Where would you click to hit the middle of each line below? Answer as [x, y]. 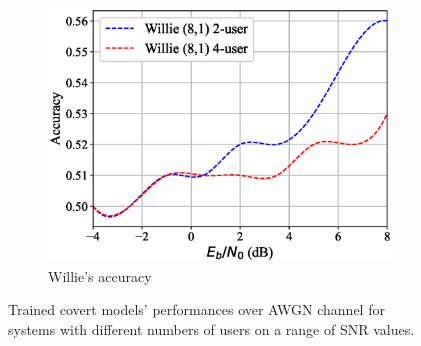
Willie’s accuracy [100, 275]
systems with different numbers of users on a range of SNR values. [211, 328]
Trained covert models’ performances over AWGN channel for [196, 309]
